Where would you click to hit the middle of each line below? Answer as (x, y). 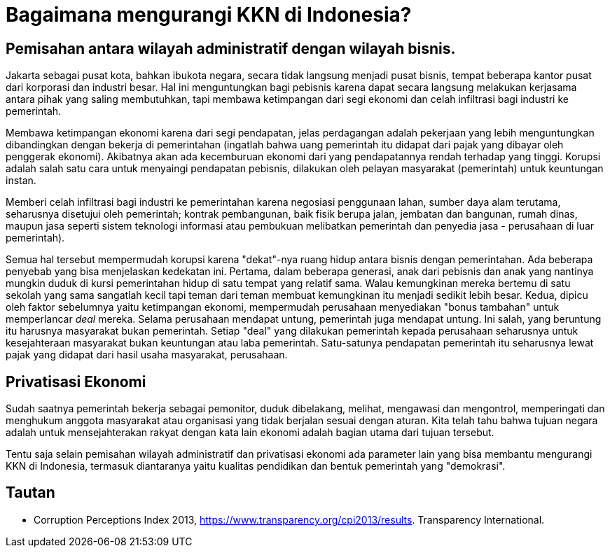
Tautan (30, 493)
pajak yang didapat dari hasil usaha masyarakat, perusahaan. (147, 355)
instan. (21, 181)
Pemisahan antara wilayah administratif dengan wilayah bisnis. (231, 48)
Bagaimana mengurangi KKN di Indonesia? (209, 15)
